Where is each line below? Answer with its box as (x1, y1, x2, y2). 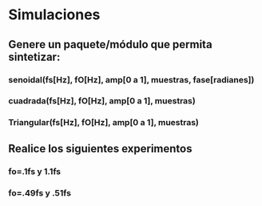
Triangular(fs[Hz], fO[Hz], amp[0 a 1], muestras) (8, 117, 200, 128)
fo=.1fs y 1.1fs (8, 166, 62, 177)
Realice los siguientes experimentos (8, 142, 193, 156)
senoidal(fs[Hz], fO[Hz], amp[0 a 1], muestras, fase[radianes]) (8, 74, 255, 85)
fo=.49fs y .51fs (8, 187, 72, 198)
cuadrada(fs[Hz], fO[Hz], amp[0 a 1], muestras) (8, 95, 196, 107)
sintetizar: (8, 50, 61, 63)
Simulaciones (8, 6, 101, 24)
